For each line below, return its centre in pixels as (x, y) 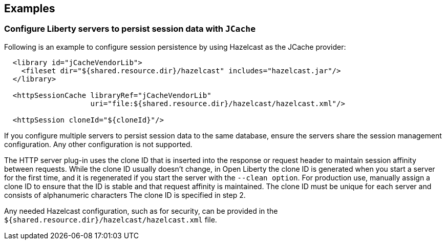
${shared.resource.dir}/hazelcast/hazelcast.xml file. (111, 219)
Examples (30, 8)
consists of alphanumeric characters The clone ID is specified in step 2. (125, 195)
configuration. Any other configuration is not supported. (98, 144)
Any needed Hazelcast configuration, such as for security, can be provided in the (141, 211)
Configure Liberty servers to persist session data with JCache (130, 29)
